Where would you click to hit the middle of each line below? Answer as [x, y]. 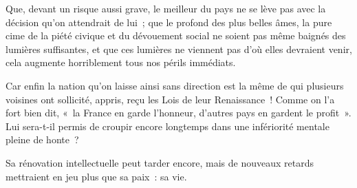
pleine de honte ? [42, 139]
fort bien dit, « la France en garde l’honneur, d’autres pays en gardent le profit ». [178, 113]
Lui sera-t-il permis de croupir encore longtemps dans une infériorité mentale [167, 126]
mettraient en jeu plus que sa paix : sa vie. [96, 176]
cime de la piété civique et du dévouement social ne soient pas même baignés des [176, 35]
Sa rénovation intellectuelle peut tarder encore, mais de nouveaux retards [160, 162]
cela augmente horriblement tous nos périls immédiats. [121, 62]
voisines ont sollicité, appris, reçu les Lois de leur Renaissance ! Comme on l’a [170, 99]
